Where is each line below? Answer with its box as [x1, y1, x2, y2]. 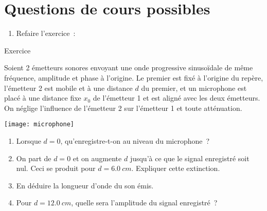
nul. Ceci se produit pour [16, 163, 96, 174]
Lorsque [16, 135, 41, 146]
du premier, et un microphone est [141, 82, 247, 93]
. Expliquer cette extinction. [131, 163, 220, 174]
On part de [16, 152, 51, 163]
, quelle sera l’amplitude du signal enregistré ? [71, 197, 218, 208]
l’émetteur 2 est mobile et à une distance [4, 82, 133, 93]
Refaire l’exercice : [16, 28, 76, 39]
